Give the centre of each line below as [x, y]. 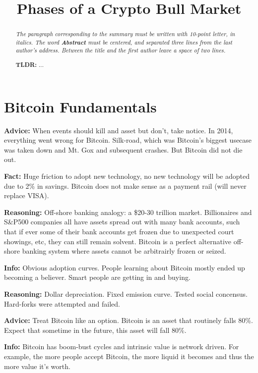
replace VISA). [27, 195]
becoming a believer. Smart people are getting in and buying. [97, 277]
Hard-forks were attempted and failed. [62, 303]
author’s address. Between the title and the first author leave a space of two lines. [121, 50]
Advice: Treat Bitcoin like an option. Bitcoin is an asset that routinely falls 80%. [129, 320]
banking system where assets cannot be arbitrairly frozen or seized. [124, 251]
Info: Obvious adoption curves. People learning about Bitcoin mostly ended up [125, 267]
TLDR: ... [30, 65]
